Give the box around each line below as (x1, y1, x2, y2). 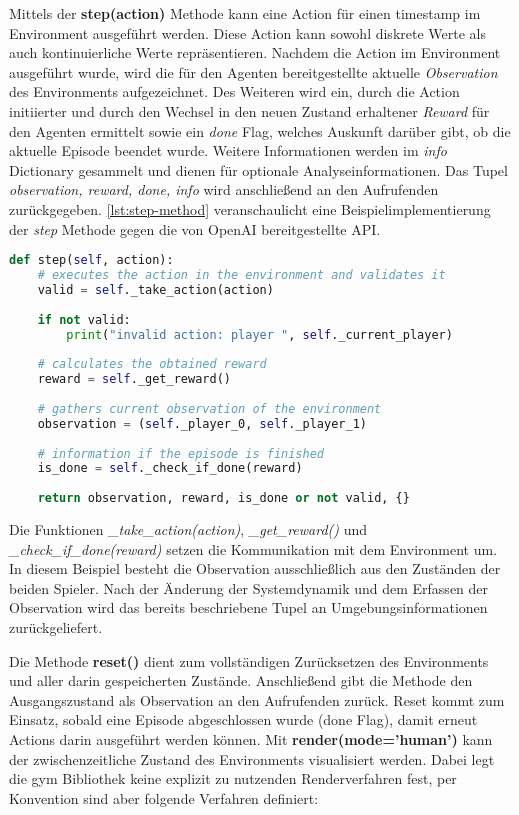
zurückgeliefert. (9, 616, 103, 637)
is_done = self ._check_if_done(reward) (37, 461, 303, 476)
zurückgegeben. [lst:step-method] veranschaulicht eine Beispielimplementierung (9, 198, 491, 219)
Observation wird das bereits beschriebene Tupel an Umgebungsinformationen (9, 597, 488, 618)
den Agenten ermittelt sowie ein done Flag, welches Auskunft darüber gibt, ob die (9, 120, 511, 141)
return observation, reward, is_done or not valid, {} (37, 491, 410, 506)
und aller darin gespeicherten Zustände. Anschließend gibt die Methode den (9, 670, 473, 691)
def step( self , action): (9, 253, 174, 268)
